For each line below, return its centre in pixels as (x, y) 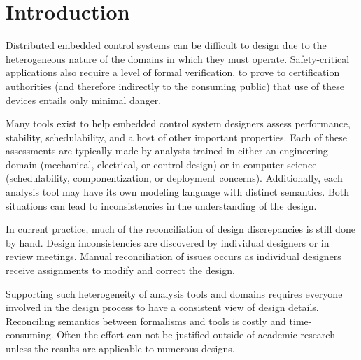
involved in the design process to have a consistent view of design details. (162, 307)
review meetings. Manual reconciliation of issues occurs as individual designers (174, 256)
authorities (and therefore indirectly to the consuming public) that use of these (175, 86)
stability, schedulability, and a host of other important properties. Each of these (177, 137)
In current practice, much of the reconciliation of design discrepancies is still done (180, 229)
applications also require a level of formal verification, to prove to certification (173, 72)
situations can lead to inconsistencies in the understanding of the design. (161, 205)
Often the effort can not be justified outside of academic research (196, 334)
